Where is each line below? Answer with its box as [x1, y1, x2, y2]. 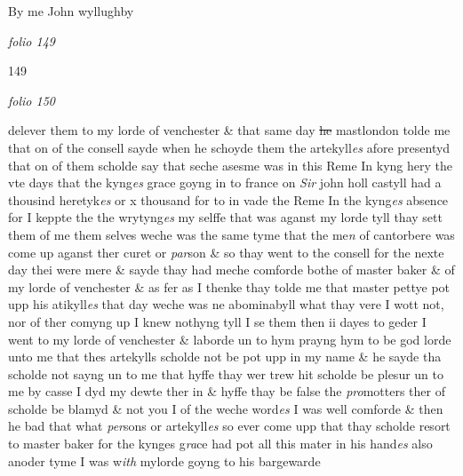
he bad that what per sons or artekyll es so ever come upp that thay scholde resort [8, 416, 451, 435]
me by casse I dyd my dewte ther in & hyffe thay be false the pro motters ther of [8, 382, 445, 401]
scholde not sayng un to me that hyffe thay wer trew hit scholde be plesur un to [8, 364, 443, 383]
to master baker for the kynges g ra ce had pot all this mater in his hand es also [8, 434, 433, 453]
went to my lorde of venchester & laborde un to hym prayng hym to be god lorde [8, 329, 451, 348]
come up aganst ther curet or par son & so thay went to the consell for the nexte [8, 242, 444, 261]
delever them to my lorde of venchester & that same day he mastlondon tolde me [8, 121, 451, 139]
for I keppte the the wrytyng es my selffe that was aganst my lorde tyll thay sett [8, 208, 443, 226]
